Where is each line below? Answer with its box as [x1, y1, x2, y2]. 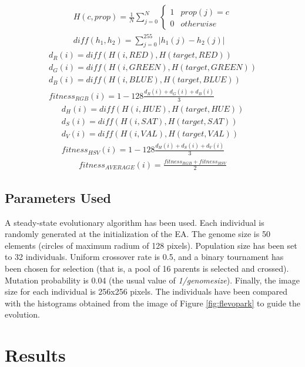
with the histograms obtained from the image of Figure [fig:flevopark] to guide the [5, 296, 300, 309]
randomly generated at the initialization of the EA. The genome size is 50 [5, 228, 270, 240]
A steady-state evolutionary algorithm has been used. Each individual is [5, 216, 264, 228]
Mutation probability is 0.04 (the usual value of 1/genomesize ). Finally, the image [5, 273, 300, 286]
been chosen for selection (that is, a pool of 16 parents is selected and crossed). [5, 262, 289, 275]
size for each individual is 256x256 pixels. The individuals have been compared [5, 285, 288, 298]
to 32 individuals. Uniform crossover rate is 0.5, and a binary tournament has [5, 251, 284, 263]
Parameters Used [5, 188, 112, 206]
